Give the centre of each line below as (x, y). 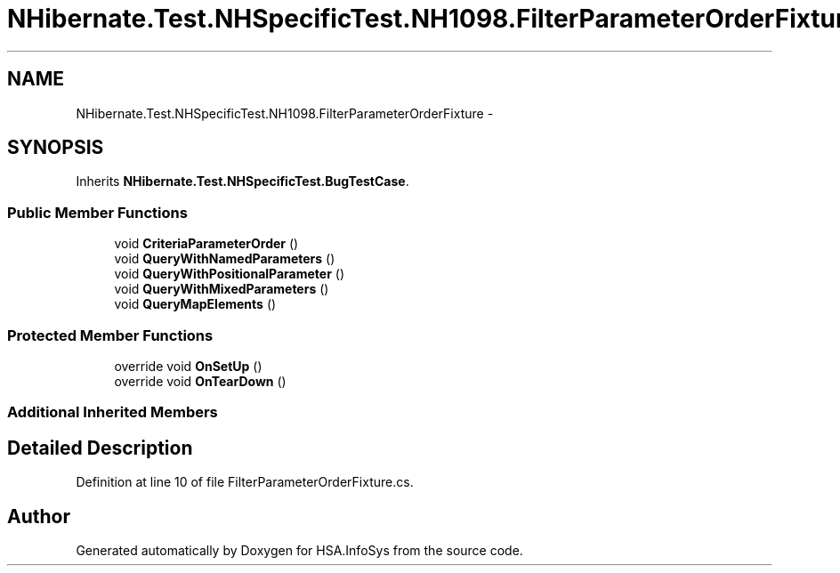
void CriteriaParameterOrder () (206, 244)
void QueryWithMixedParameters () (222, 289)
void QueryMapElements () (195, 304)
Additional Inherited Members (113, 412)
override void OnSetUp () (188, 366)
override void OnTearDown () (200, 381)
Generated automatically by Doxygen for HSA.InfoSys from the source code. (299, 550)
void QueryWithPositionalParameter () (230, 274)
